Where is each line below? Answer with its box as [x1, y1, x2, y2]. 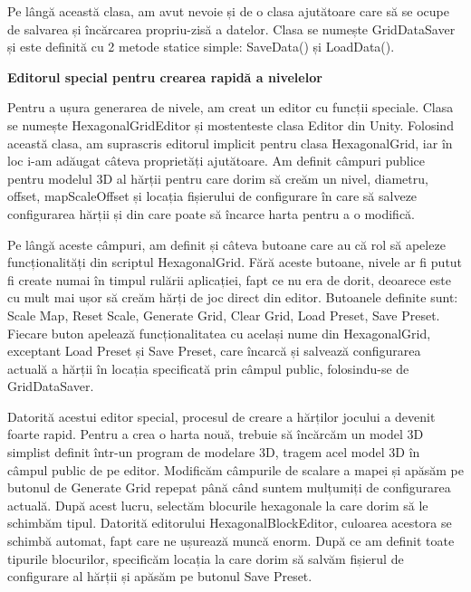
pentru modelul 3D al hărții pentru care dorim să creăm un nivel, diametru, [7, 168, 428, 187]
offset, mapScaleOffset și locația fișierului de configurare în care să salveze [7, 186, 418, 205]
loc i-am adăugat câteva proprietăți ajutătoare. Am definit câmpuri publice [7, 151, 426, 170]
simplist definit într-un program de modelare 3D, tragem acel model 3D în [7, 443, 420, 462]
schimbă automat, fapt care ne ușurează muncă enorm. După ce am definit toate [7, 531, 455, 550]
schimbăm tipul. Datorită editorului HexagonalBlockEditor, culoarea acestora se [7, 513, 452, 532]
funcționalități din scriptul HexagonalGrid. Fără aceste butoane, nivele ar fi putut [7, 253, 463, 272]
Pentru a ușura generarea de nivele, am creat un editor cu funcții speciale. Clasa [7, 98, 454, 117]
